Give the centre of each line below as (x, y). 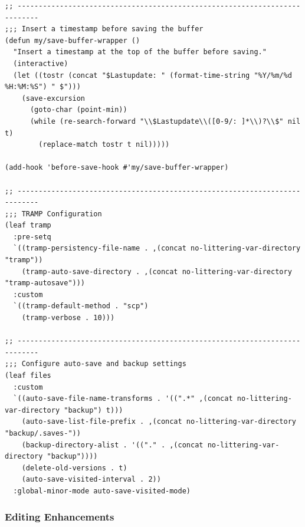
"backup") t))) (94, 410)
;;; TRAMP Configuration (53, 214)
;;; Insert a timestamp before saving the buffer (104, 29)
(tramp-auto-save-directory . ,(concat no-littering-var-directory (157, 271)
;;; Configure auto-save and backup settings (96, 364)
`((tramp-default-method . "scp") (81, 306)
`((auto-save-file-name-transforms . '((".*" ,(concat (123, 399)
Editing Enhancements (60, 517)
